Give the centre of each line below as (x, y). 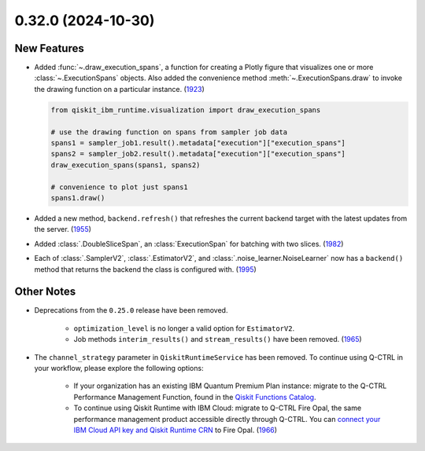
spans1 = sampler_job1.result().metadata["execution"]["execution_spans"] (198, 143)
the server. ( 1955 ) (63, 229)
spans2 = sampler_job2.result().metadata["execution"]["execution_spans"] (198, 154)
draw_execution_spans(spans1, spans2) (126, 165)
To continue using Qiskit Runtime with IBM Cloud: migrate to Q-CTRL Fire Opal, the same (218, 408)
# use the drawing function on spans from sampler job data (169, 132)
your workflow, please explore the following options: (119, 368)
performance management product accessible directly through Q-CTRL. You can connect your (227, 419)
